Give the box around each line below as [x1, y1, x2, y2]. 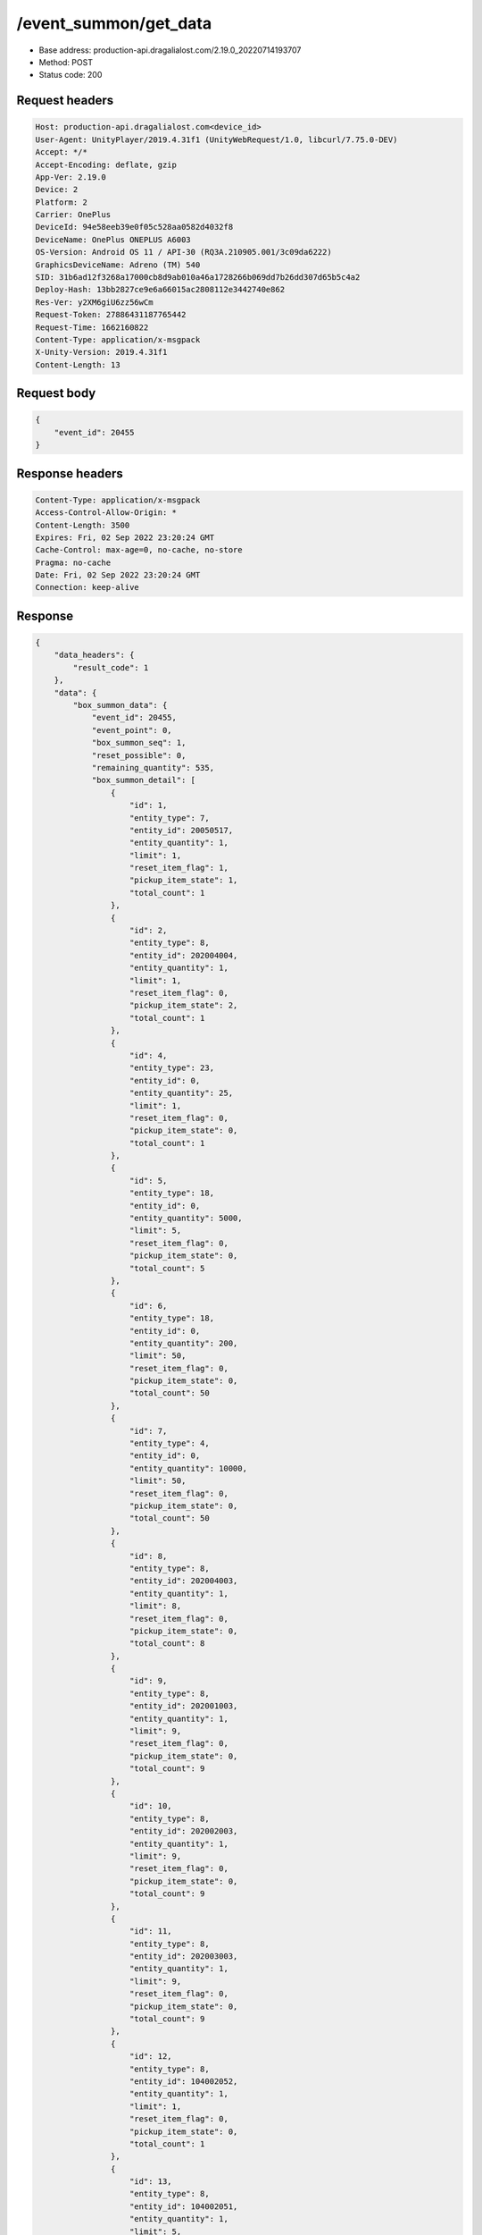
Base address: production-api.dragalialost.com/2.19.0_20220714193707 [38, 45, 302, 55]
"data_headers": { [54, 650, 135, 661]
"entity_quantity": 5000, [129, 1213, 243, 1224]
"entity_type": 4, [129, 1438, 210, 1448]
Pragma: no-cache [35, 557, 112, 568]
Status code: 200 [38, 70, 103, 80]
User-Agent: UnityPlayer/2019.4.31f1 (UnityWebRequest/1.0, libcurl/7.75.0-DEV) [35, 134, 398, 145]
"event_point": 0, [91, 725, 173, 735]
